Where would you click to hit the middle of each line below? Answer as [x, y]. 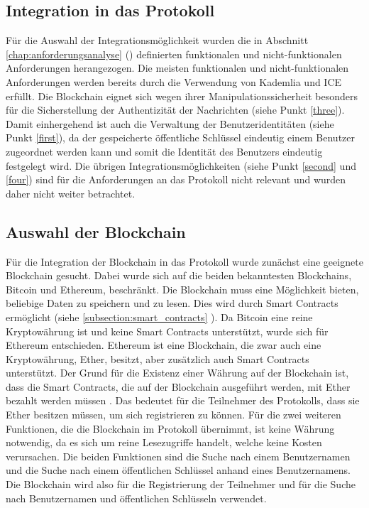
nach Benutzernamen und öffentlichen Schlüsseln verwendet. [136, 498]
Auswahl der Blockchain [96, 231]
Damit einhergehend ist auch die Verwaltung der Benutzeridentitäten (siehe [170, 123]
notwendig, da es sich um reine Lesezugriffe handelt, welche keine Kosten [164, 442]
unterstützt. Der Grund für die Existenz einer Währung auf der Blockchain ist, [177, 373]
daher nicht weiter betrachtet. [71, 193]
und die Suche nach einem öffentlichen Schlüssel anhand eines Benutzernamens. [178, 470]
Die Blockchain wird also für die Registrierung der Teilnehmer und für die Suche [181, 484]
